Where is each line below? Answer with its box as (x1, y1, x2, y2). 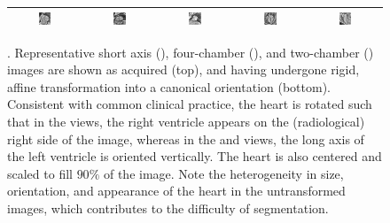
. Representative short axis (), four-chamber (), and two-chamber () (7, 42, 374, 61)
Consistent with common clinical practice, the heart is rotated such (7, 95, 372, 113)
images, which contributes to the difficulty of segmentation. (7, 198, 329, 217)
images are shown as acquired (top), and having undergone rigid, (7, 60, 360, 79)
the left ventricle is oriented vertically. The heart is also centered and (7, 147, 382, 165)
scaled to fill (7, 164, 73, 182)
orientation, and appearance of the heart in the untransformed (7, 181, 346, 200)
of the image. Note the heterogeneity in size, (103, 164, 344, 182)
